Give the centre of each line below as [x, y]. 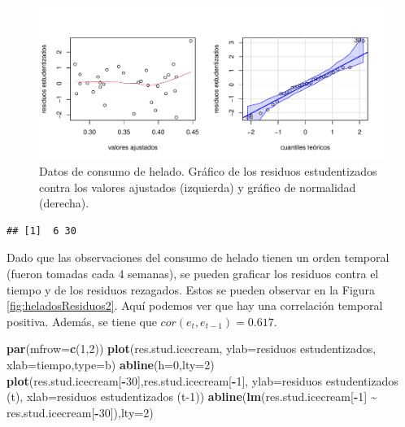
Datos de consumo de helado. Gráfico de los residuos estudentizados [208, 170]
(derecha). [64, 203]
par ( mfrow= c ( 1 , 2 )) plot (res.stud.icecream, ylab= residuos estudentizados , [192, 349]
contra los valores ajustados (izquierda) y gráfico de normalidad [198, 187]
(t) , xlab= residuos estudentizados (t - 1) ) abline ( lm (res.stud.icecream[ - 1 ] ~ [192, 396]
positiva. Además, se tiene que [82, 321]
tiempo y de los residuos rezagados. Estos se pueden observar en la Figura [191, 289]
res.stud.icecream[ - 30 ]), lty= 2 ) [80, 412]
